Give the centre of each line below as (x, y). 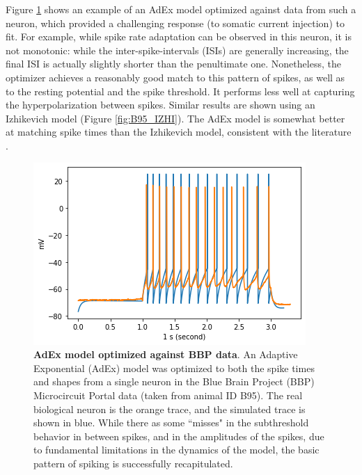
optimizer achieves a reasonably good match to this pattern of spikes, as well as (175, 77)
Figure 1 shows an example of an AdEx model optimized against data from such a (181, 9)
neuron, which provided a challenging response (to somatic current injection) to (175, 23)
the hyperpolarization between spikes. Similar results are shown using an (160, 105)
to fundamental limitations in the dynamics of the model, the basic (176, 450)
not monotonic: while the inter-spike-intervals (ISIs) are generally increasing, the (177, 50)
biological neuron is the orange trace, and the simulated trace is (170, 409)
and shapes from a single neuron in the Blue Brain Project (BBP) (174, 381)
